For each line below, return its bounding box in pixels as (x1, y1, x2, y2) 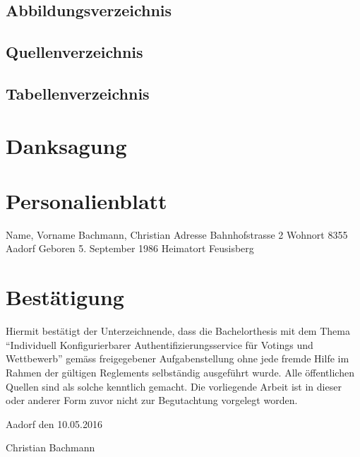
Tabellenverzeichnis (6, 82, 150, 104)
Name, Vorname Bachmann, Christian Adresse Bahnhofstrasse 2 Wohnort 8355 (6, 227, 348, 242)
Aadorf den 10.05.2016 (6, 416, 102, 431)
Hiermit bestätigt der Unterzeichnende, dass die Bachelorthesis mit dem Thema (6, 324, 350, 338)
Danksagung (6, 131, 127, 160)
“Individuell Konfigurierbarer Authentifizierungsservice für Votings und (6, 337, 313, 352)
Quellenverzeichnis (6, 41, 143, 63)
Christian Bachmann (6, 440, 95, 455)
